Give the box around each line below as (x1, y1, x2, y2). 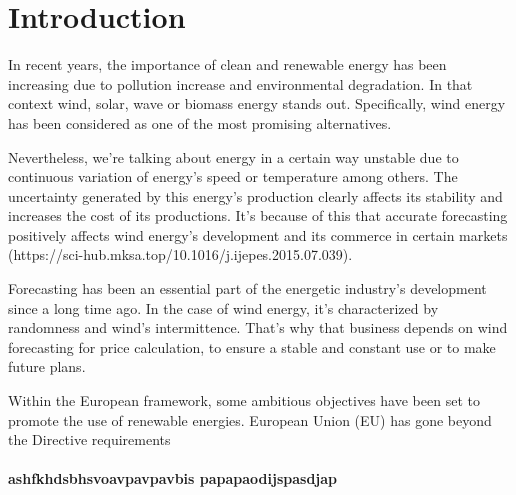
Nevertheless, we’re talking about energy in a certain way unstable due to (8, 146, 459, 167)
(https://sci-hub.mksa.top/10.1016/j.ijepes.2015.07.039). (8, 244, 353, 265)
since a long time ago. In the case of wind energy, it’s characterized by (8, 297, 439, 318)
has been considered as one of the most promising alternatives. (8, 112, 392, 133)
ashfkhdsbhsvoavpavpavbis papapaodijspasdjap (8, 468, 338, 489)
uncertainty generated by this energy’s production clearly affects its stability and (8, 185, 503, 206)
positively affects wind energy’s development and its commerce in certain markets (8, 224, 508, 245)
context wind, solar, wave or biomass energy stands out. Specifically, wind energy (8, 93, 506, 114)
